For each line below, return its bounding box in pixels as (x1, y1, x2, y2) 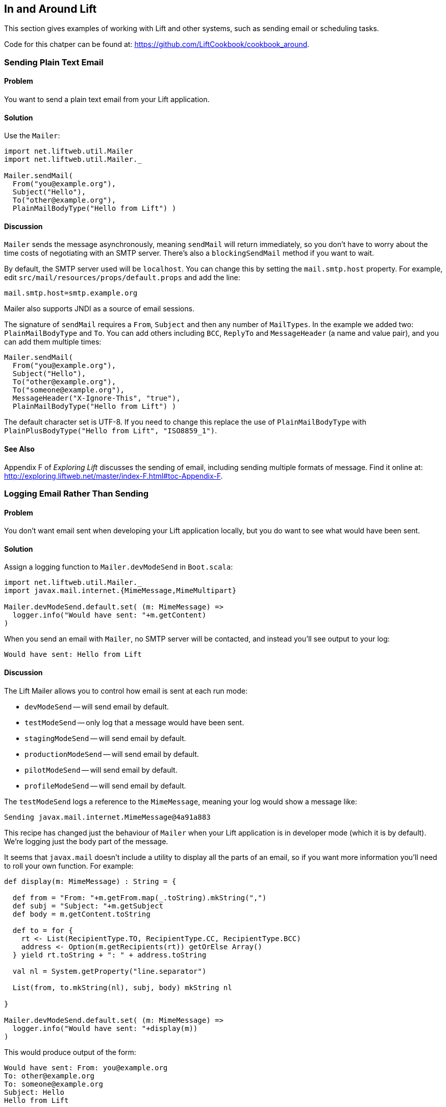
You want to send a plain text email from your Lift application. (4, 95, 210, 104)
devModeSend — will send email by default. (24, 702, 169, 711)
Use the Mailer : (4, 131, 60, 140)
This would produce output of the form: (4, 1047, 136, 1056)
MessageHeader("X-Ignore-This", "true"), (12, 394, 181, 403)
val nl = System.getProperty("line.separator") (12, 967, 207, 975)
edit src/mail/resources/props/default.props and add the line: (4, 273, 240, 282)
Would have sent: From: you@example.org (4, 1063, 168, 1072)
